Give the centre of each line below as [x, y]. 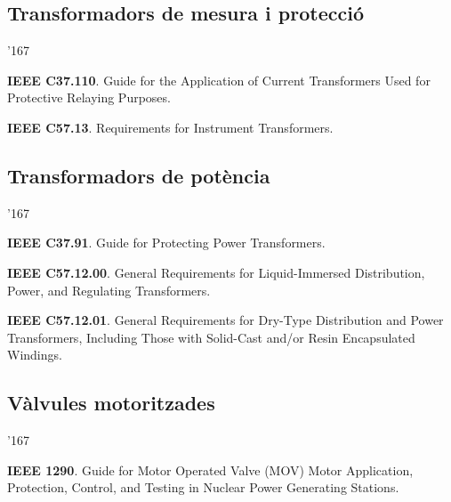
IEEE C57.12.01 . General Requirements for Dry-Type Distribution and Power [225, 320]
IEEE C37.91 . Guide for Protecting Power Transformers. [166, 243]
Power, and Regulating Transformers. [109, 290]
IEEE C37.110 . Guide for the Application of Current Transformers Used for [219, 80]
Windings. [35, 355]
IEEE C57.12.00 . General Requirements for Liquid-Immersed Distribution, [216, 272]
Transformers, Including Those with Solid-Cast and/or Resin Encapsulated [211, 337]
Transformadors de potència [139, 175]
